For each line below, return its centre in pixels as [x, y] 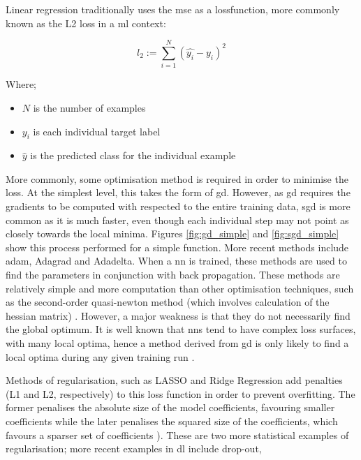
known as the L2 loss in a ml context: [86, 23]
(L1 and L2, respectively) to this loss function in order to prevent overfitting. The [180, 393]
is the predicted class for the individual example [133, 155]
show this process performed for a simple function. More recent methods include [177, 247]
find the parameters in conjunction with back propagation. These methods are [173, 275]
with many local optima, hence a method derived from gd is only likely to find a [177, 343]
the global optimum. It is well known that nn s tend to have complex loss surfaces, [181, 329]
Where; [21, 84]
